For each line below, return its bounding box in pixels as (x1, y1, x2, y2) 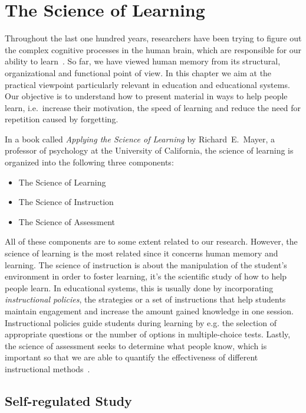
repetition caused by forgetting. (5, 113, 119, 125)
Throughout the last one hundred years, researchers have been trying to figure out (5, 32, 302, 44)
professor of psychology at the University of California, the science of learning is (5, 144, 294, 157)
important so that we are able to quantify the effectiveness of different (5, 351, 258, 363)
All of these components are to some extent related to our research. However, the (5, 235, 298, 248)
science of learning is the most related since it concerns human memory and (5, 247, 278, 259)
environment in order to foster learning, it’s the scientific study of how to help (5, 270, 287, 282)
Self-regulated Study (5, 391, 132, 409)
